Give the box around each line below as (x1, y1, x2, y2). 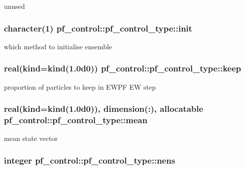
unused (4, 1, 25, 11)
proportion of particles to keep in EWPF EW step (4, 81, 156, 92)
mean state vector (4, 133, 58, 143)
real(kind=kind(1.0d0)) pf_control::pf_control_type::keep (4, 62, 241, 74)
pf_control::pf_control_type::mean (4, 114, 147, 126)
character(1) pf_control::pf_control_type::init (4, 22, 192, 34)
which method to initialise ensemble (4, 41, 112, 51)
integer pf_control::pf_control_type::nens (4, 154, 175, 166)
